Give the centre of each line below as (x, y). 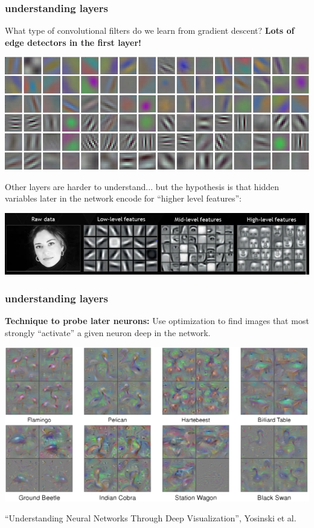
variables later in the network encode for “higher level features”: (123, 198)
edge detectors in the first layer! (73, 42)
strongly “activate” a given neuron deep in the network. (108, 332)
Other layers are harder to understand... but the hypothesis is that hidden (142, 186)
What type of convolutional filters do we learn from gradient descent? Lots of (150, 30)
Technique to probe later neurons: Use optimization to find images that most (157, 320)
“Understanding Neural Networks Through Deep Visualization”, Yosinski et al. (151, 518)
